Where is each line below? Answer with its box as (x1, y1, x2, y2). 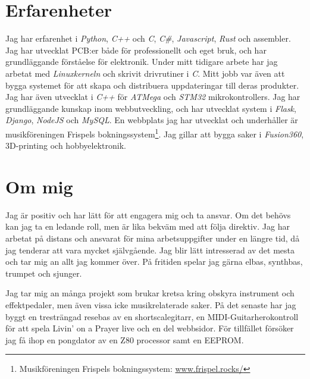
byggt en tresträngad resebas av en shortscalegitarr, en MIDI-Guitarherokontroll (5, 310, 299, 322)
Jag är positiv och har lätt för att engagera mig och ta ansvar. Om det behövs (5, 208, 291, 221)
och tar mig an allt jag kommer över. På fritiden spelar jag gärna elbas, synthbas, (5, 255, 303, 268)
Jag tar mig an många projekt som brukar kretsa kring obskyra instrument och (5, 287, 295, 299)
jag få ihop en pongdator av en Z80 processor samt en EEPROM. (5, 333, 244, 346)
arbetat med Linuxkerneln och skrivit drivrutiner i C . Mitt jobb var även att (5, 67, 285, 79)
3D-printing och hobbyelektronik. (5, 139, 126, 152)
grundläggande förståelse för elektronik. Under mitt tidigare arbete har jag (5, 55, 278, 68)
